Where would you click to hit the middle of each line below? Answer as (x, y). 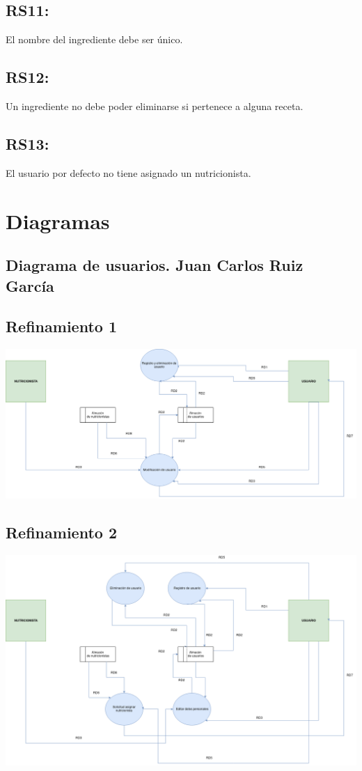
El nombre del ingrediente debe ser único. (94, 39)
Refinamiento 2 (61, 532)
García (30, 285)
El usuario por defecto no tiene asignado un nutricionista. (128, 172)
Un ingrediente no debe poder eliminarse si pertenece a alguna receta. (155, 106)
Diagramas (58, 220)
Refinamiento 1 (61, 326)
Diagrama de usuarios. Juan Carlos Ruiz (155, 265)
